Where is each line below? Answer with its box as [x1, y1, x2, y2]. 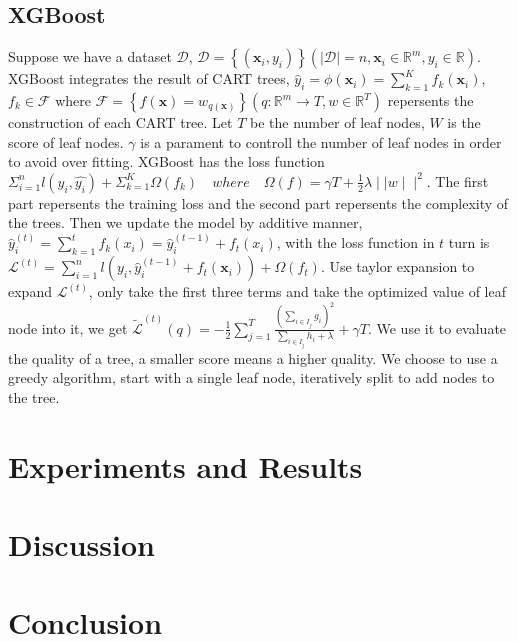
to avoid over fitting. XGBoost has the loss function [8, 151, 325, 172]
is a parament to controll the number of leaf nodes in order [140, 131, 502, 152]
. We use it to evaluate [367, 317, 507, 338]
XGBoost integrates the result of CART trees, [8, 68, 290, 89]
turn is [448, 232, 490, 253]
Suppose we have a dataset [8, 46, 172, 67]
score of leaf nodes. [8, 131, 124, 152]
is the [447, 112, 481, 132]
